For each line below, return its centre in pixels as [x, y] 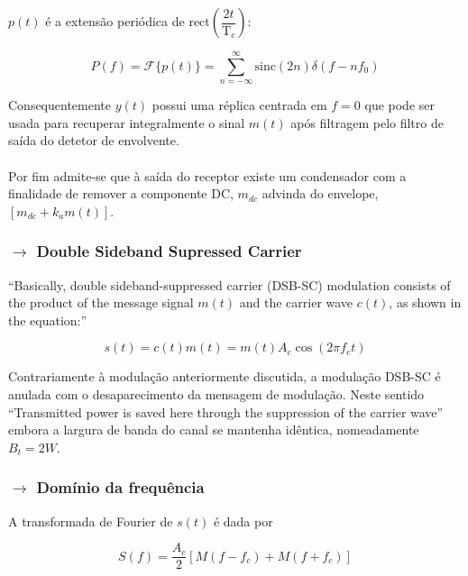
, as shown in [425, 302]
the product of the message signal [101, 302]
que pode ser [399, 105]
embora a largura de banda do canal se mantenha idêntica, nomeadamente [214, 430]
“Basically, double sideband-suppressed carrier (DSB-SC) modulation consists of [229, 284]
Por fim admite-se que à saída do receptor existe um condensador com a [207, 175]
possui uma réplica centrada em [239, 105]
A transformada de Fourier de [91, 521]
